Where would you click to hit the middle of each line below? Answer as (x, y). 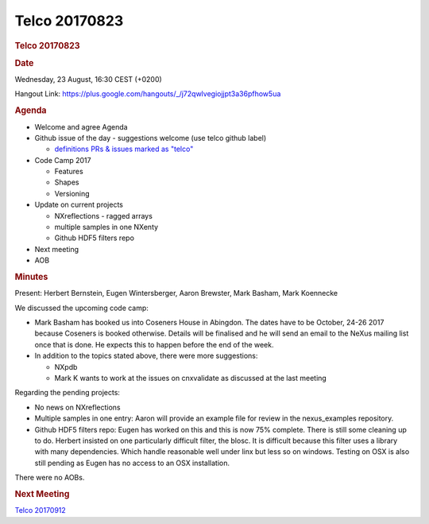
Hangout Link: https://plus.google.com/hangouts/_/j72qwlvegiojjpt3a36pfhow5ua (148, 94)
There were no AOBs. (50, 478)
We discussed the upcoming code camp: (81, 308)
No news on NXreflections (77, 407)
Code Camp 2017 (63, 160)
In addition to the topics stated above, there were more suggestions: (146, 356)
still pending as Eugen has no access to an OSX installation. (132, 463)
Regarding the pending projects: (68, 393)
